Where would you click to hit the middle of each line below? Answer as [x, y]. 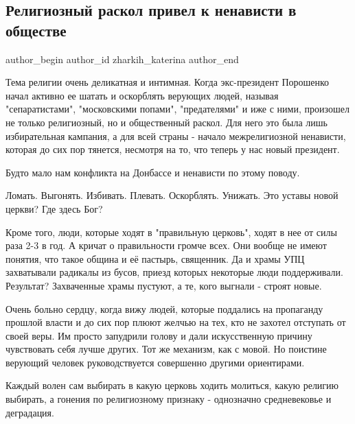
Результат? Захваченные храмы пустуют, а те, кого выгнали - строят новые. [164, 285]
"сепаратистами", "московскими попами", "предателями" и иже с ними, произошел [177, 109]
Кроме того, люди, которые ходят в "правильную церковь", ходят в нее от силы [171, 232]
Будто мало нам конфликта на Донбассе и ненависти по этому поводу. [153, 172]
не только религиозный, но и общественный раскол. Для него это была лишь [167, 122]
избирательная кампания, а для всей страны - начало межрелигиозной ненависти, [176, 136]
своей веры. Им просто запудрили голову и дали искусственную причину [159, 335]
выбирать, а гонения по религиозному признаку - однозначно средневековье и [169, 399]
